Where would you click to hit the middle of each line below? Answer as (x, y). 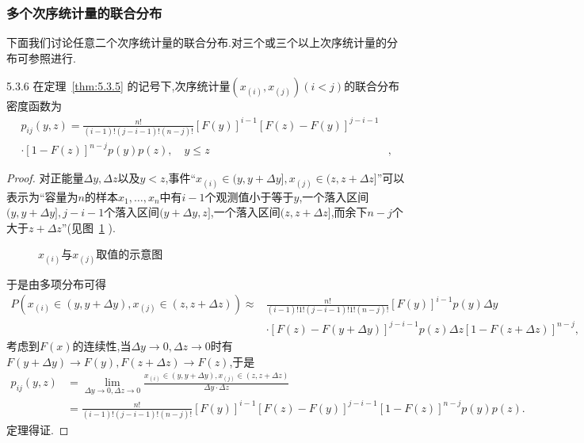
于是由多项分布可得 (56, 283)
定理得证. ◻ (38, 430)
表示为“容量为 (42, 196)
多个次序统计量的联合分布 (84, 12)
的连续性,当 (102, 346)
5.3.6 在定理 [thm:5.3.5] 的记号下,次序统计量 (118, 86)
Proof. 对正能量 (45, 178)
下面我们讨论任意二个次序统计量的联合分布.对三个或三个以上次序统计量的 (197, 42)
